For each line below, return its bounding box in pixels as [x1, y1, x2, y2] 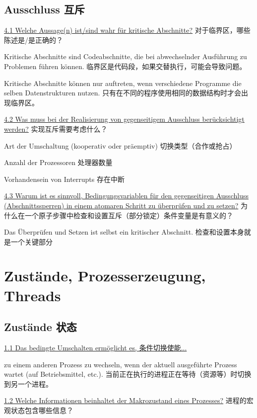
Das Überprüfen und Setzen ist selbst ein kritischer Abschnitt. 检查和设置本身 [4, 227, 244, 237]
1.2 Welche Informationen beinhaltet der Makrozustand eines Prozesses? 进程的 [4, 395, 247, 406]
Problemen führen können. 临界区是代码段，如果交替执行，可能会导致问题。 [4, 61, 247, 71]
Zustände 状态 [4, 319, 77, 334]
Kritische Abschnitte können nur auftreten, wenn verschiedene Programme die [4, 78, 242, 88]
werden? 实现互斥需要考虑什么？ [4, 123, 108, 134]
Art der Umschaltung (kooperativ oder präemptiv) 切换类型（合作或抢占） [4, 140, 237, 151]
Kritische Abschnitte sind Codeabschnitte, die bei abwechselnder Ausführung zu [4, 51, 247, 62]
